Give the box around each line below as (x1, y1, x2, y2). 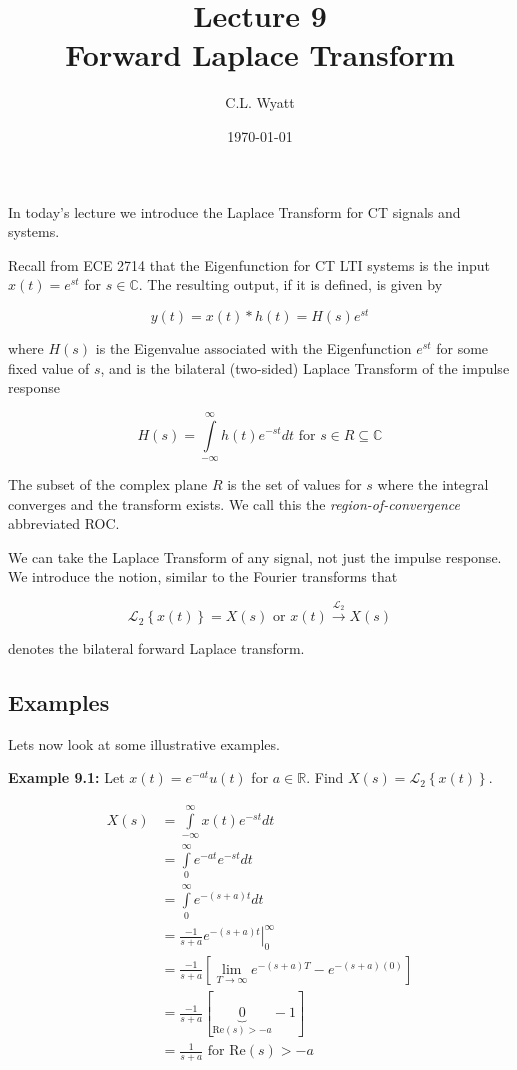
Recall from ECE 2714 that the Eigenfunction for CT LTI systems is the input (8, 254, 491, 275)
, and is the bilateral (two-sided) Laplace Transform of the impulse (100, 357, 510, 378)
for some (436, 337, 489, 358)
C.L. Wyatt (225, 92, 295, 113)
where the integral (377, 473, 489, 494)
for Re (207, 1044, 246, 1059)
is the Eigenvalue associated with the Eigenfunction (95, 337, 412, 358)
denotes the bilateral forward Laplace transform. (8, 638, 305, 659)
